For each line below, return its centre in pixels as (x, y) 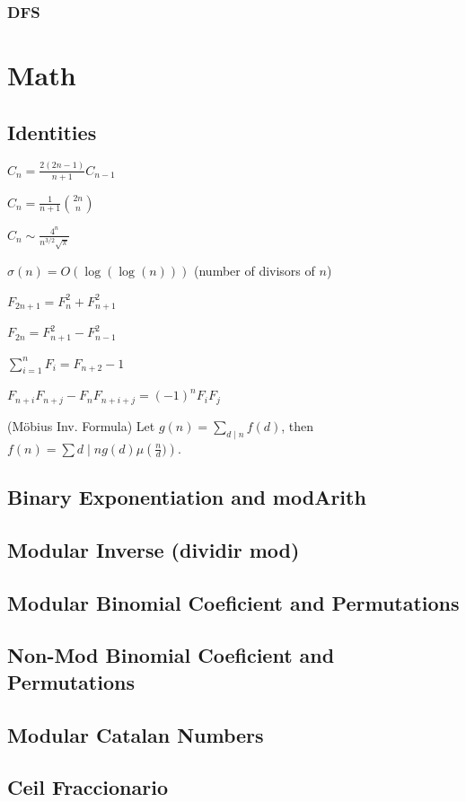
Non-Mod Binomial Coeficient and (171, 655)
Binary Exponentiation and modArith (187, 496)
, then (298, 425)
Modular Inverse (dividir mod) (154, 549)
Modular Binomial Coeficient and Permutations (233, 602)
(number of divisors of (255, 271)
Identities (52, 132)
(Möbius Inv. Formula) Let (81, 425)
